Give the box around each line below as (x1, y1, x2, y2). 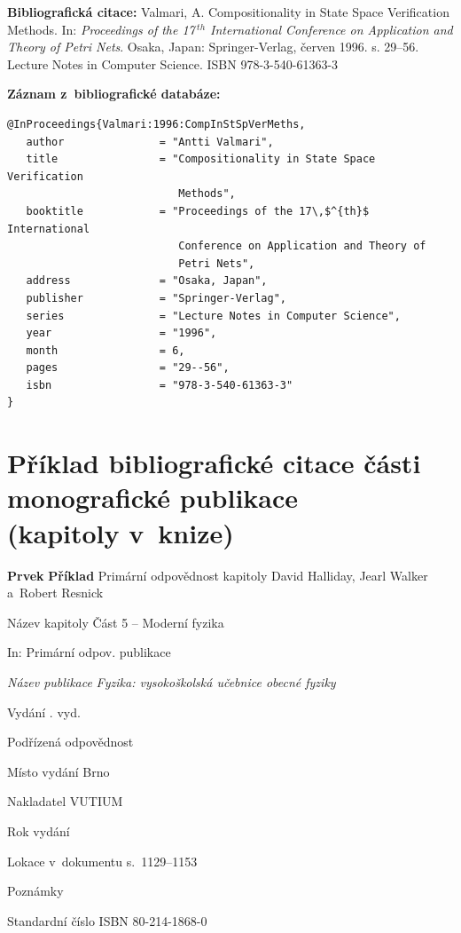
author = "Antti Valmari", (26, 135, 274, 148)
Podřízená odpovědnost (7, 732, 134, 751)
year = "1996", (26, 327, 217, 340)
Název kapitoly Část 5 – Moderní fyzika (7, 613, 224, 631)
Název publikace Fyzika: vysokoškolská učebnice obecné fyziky (7, 672, 336, 691)
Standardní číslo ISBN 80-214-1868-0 (7, 911, 207, 929)
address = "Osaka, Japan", (26, 274, 268, 288)
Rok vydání (7, 821, 70, 840)
